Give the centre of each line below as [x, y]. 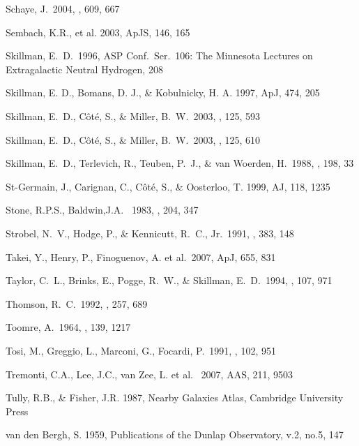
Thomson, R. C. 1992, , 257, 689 [77, 303]
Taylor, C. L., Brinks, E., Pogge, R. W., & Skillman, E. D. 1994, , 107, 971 [169, 280]
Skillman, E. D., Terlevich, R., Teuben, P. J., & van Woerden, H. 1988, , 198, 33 [180, 163]
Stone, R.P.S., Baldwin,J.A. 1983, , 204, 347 [102, 210]
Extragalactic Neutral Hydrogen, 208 [84, 69]
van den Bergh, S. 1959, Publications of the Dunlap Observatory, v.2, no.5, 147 [175, 434]
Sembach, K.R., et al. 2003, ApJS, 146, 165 [98, 32]
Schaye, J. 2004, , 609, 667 [63, 8]
